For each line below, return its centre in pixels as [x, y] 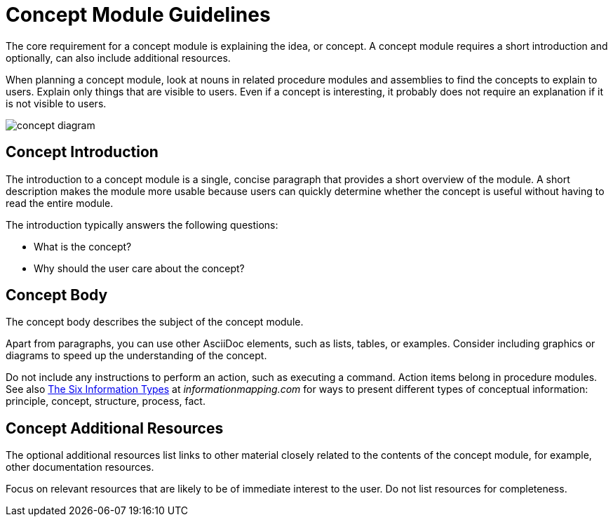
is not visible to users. [56, 103]
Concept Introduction [82, 152]
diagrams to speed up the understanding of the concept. [136, 356]
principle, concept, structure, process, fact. [106, 401]
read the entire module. [60, 203]
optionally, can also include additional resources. [118, 58]
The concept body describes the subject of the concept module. [155, 322]
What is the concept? [83, 246]
